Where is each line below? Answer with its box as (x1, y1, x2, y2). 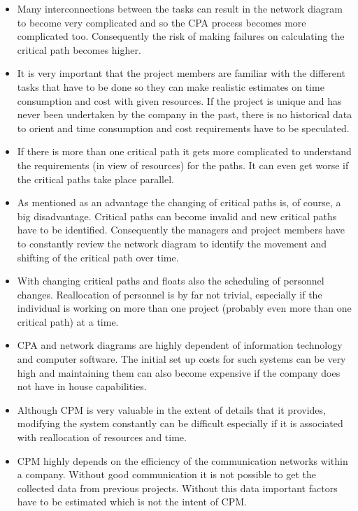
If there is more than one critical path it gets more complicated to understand (17, 144, 352, 159)
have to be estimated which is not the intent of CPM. (17, 494, 247, 509)
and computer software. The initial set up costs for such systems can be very (17, 352, 346, 366)
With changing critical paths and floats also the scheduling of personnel (17, 273, 324, 288)
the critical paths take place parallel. (17, 171, 174, 186)
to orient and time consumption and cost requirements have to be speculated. (17, 120, 350, 135)
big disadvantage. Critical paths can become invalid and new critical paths (17, 208, 337, 223)
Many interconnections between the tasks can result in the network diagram (17, 1, 343, 15)
